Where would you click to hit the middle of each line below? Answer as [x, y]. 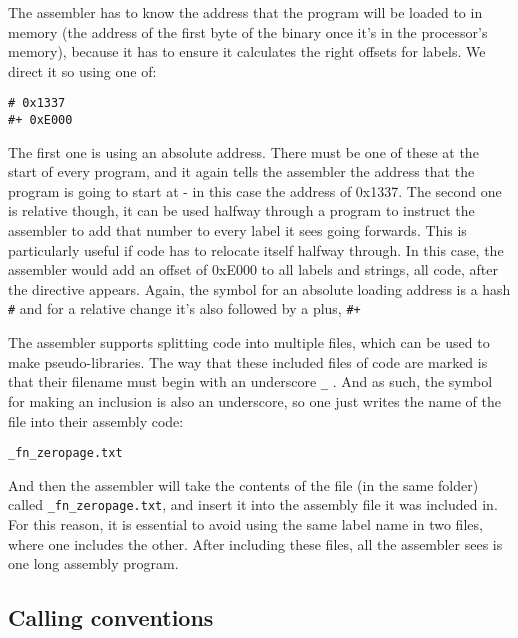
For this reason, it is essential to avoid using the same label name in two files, [245, 524]
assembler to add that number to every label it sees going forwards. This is [237, 230]
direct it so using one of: [82, 70]
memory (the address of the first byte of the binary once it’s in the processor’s [248, 31]
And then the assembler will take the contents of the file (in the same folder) [243, 484]
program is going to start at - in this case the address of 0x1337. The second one [255, 190]
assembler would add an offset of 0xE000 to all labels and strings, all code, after [253, 269]
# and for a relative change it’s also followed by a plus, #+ [184, 308]
